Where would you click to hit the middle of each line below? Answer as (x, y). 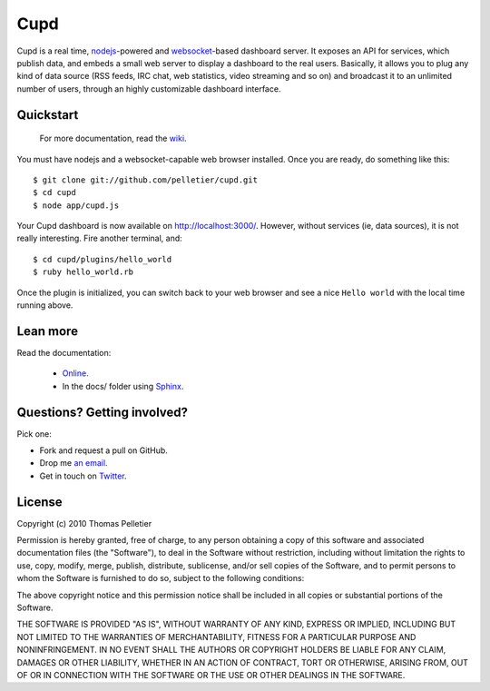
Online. (76, 373)
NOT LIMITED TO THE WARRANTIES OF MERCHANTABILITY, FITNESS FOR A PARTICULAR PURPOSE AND (216, 637)
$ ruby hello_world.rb (83, 272)
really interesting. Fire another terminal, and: (100, 238)
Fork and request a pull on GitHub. (103, 450)
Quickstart (48, 115)
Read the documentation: (64, 352)
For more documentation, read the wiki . (113, 138)
